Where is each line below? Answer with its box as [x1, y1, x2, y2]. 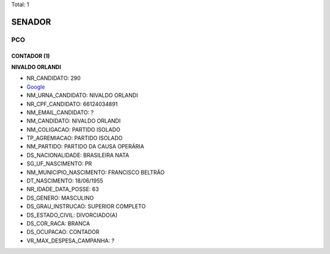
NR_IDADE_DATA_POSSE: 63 [26, 186, 99, 193]
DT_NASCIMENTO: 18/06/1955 [26, 177, 103, 184]
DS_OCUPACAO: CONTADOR [26, 228, 100, 236]
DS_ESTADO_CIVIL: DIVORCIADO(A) [26, 211, 118, 219]
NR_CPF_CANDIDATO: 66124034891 [26, 100, 118, 107]
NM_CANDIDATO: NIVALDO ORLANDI [26, 117, 121, 125]
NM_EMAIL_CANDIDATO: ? [26, 109, 94, 116]
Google [26, 83, 45, 90]
